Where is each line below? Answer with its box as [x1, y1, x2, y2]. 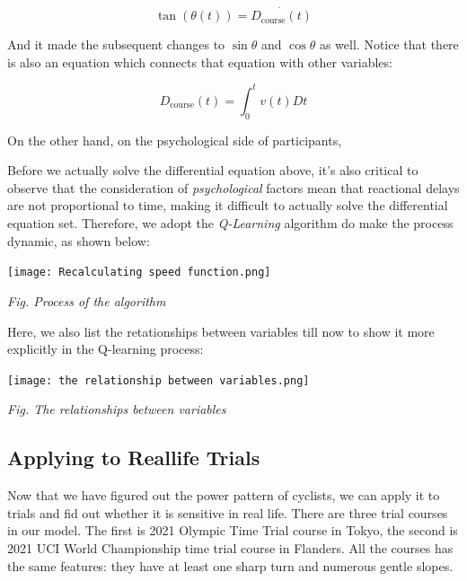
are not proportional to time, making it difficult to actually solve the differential [7, 196, 448, 215]
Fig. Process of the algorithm [7, 291, 166, 310]
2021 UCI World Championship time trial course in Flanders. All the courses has [7, 538, 454, 557]
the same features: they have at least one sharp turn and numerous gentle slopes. [7, 556, 454, 575]
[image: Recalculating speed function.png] [7, 266, 271, 279]
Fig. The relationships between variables [7, 400, 226, 418]
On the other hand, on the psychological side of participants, [7, 130, 342, 149]
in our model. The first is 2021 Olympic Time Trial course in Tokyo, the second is [7, 521, 458, 540]
